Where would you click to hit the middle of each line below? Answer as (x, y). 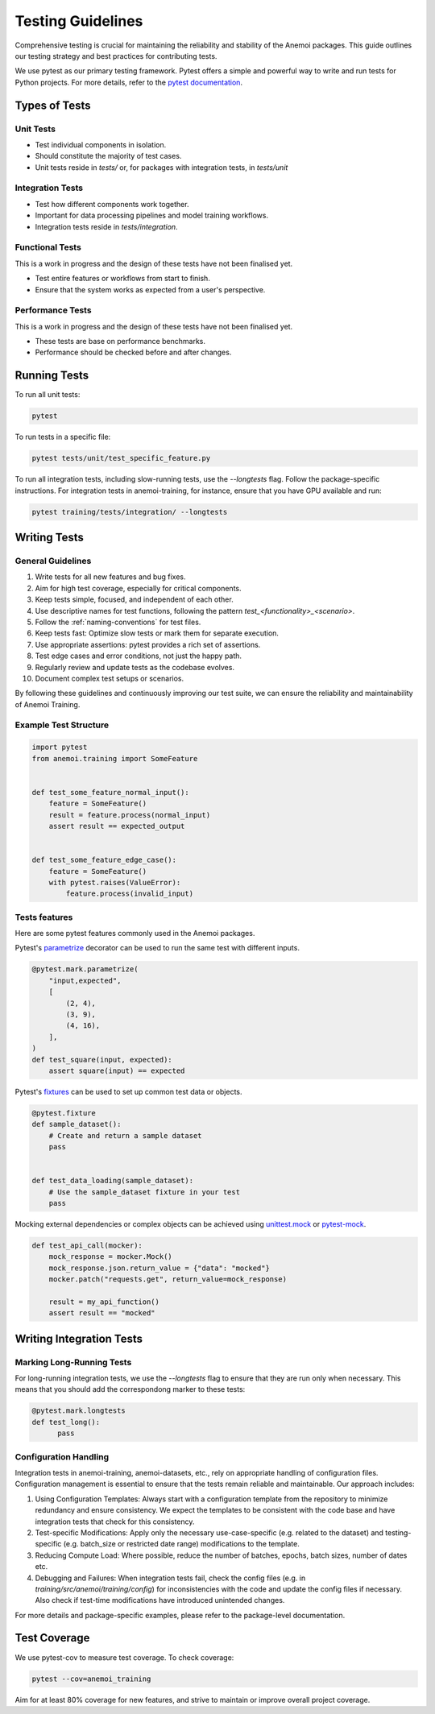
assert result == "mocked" (102, 1313)
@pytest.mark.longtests (79, 1411)
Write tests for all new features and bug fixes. (110, 577)
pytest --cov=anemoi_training (91, 1679)
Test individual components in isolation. (101, 144)
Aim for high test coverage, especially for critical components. (138, 588)
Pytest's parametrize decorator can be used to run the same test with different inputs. (157, 948)
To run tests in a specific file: (63, 437)
